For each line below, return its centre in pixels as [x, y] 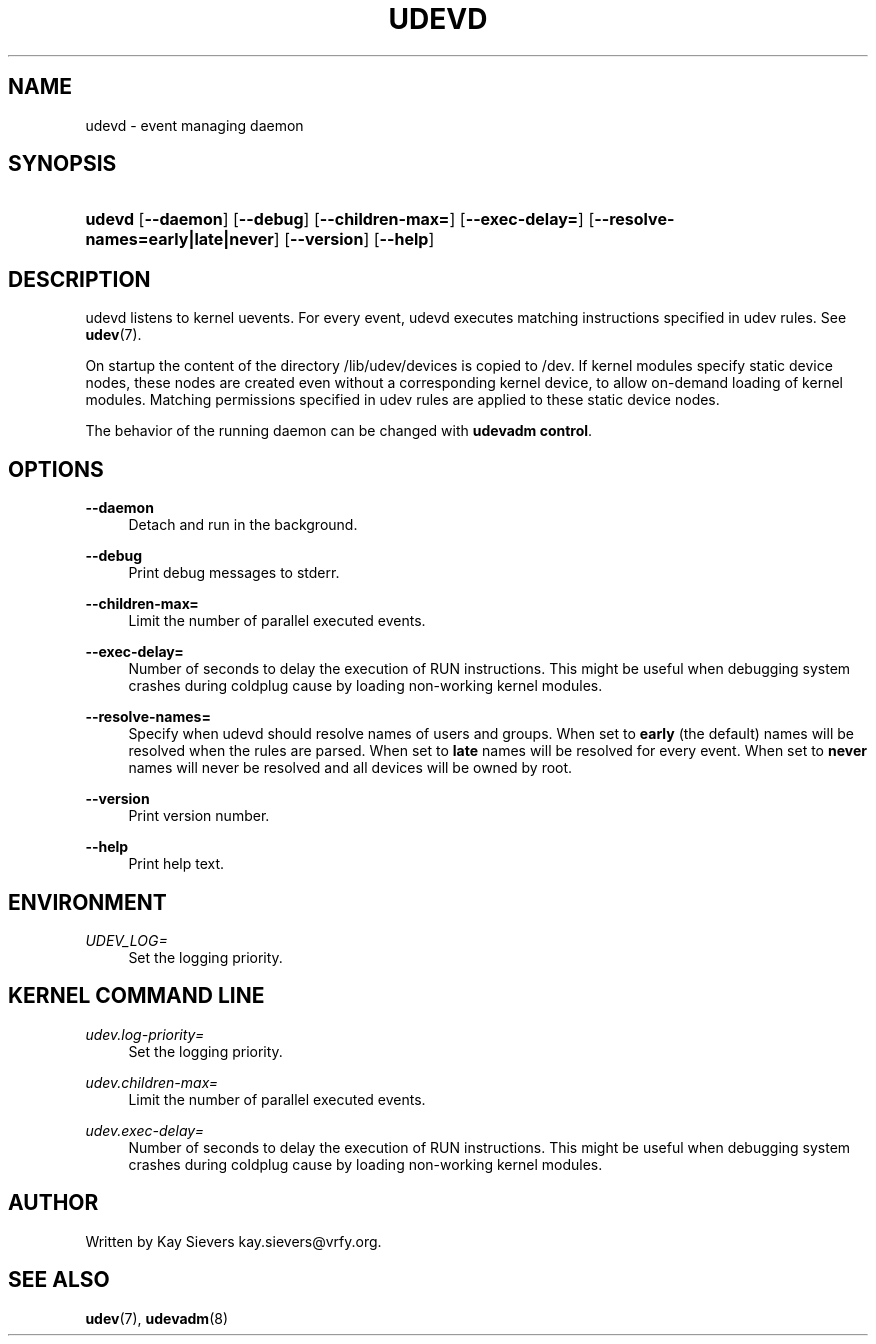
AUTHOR [53, 1203]
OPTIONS [56, 469]
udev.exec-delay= [144, 1130]
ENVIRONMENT [87, 902]
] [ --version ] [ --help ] [354, 239]
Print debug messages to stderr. [234, 573]
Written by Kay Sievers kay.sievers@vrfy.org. [233, 1241]
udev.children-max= [152, 1082]
